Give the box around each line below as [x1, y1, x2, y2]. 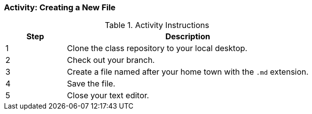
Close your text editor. [67, 90, 149, 101]
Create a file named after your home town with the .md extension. [67, 67, 309, 77]
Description [165, 31, 210, 42]
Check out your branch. [67, 55, 155, 65]
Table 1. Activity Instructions [104, 20, 209, 30]
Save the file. [67, 79, 116, 89]
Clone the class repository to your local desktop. [67, 43, 248, 54]
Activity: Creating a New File [4, 2, 116, 12]
